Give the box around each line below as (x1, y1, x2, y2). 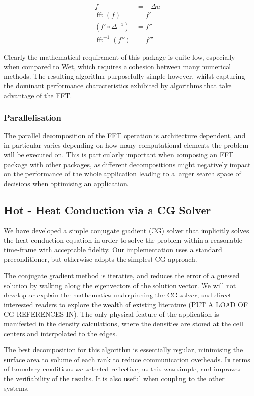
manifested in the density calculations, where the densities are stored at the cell (4, 318, 243, 328)
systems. (4, 383, 29, 393)
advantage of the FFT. (4, 90, 72, 100)
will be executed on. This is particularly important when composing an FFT (4, 149, 234, 159)
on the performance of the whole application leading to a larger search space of (4, 169, 241, 179)
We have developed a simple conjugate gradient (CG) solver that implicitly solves (4, 225, 249, 235)
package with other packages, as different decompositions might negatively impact (4, 159, 251, 169)
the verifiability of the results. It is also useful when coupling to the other (4, 373, 225, 383)
